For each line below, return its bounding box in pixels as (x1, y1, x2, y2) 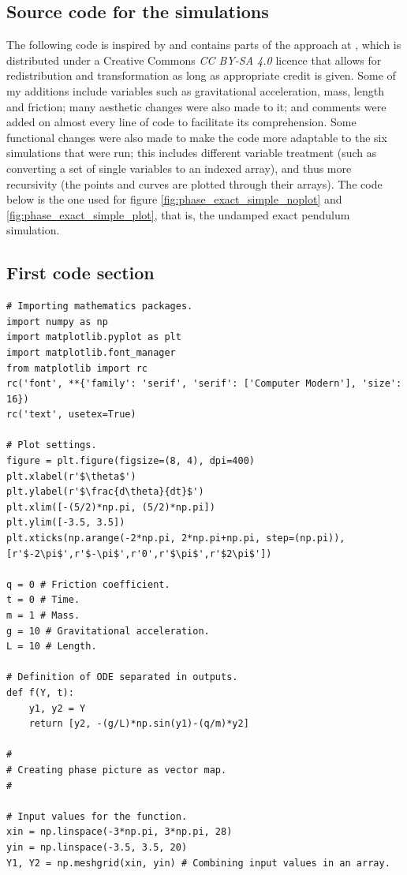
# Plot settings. (6, 439, 97, 451)
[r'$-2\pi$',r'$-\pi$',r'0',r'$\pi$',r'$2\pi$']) (6, 548, 272, 559)
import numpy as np (6, 316, 108, 327)
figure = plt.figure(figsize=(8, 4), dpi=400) (6, 455, 255, 467)
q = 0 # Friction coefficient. (6, 578, 170, 590)
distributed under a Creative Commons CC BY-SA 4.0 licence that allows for (6, 51, 382, 68)
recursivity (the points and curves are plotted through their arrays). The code (6, 175, 383, 192)
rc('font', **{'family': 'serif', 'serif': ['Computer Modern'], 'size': (6, 378, 402, 390)
